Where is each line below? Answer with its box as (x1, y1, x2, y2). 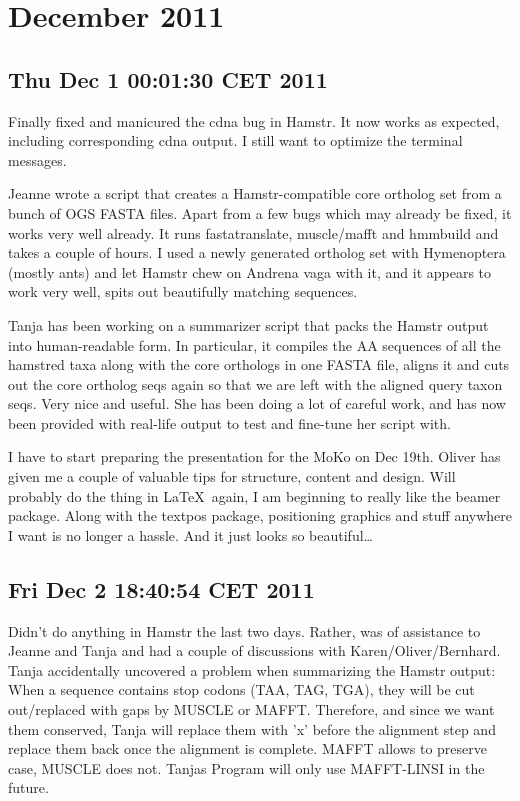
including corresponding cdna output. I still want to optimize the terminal (8, 130, 463, 151)
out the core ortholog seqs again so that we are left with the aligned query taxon (8, 373, 503, 394)
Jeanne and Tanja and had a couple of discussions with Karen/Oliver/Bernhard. (8, 640, 501, 661)
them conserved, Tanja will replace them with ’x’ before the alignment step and (8, 718, 496, 739)
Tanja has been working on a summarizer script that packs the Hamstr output (8, 314, 489, 335)
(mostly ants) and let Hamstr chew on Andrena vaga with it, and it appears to (8, 261, 492, 282)
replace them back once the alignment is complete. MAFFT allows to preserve (8, 738, 487, 759)
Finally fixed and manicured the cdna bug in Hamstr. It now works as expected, (8, 110, 500, 131)
